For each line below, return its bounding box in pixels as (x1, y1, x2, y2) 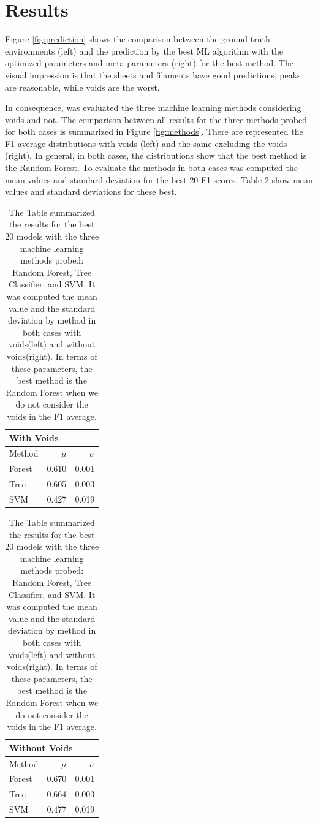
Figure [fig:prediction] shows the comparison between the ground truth (5, 32, 270, 45)
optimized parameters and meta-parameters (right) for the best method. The (5, 56, 294, 69)
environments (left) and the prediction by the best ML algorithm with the (5, 44, 283, 57)
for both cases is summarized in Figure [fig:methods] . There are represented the (5, 125, 303, 138)
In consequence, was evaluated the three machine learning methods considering (5, 101, 301, 114)
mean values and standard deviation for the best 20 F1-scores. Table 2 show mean (5, 173, 313, 186)
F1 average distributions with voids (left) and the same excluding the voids (5, 137, 287, 150)
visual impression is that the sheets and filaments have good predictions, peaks (5, 68, 301, 81)
